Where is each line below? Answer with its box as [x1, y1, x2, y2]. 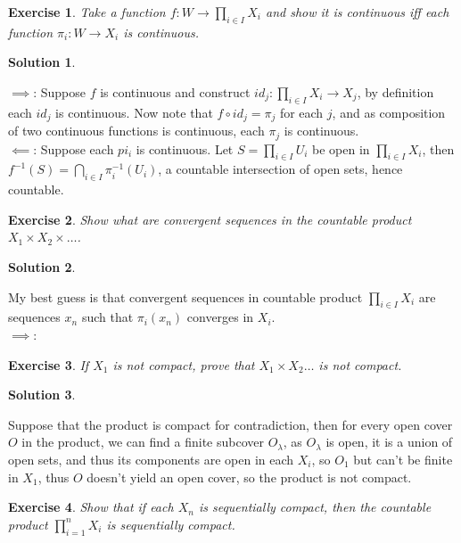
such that [81, 308, 134, 326]
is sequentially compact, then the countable [198, 498, 432, 516]
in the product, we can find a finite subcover [21, 432, 264, 451]
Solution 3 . [8, 385, 76, 404]
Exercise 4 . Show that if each [8, 498, 174, 516]
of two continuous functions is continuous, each [8, 121, 265, 140]
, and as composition [332, 103, 446, 121]
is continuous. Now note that [55, 103, 213, 121]
